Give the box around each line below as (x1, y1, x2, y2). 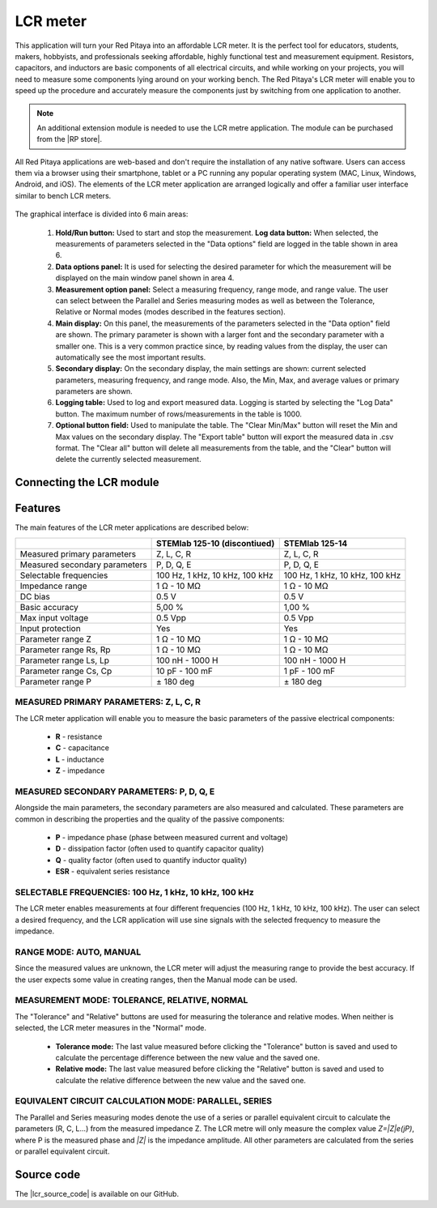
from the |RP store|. (36, 134, 103, 144)
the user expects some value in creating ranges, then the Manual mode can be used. (15, 975, 298, 984)
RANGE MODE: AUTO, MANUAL (15, 946, 142, 958)
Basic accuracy (19, 601, 78, 613)
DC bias (19, 591, 50, 602)
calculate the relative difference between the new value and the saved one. (55, 1075, 307, 1085)
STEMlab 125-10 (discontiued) (156, 537, 275, 549)
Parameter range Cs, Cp (19, 665, 112, 677)
